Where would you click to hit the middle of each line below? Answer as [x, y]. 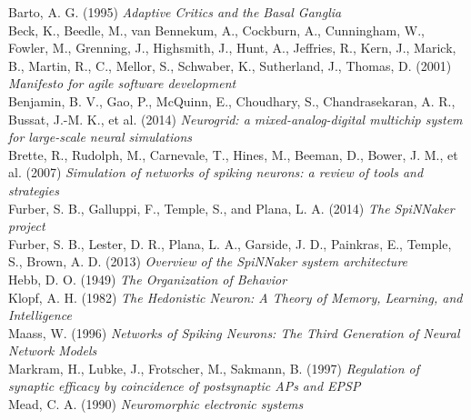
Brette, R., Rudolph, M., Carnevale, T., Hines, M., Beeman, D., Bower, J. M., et [233, 154]
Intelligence [40, 315]
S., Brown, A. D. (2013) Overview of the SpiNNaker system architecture [208, 261]
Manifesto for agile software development [122, 83]
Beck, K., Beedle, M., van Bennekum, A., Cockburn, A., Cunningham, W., [216, 30]
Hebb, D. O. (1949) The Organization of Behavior [148, 279]
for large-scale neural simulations [100, 137]
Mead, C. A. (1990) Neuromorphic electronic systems [156, 404]
